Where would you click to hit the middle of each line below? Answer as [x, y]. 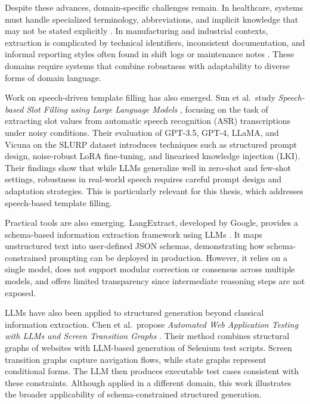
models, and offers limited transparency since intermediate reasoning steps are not [155, 281]
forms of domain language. [53, 77]
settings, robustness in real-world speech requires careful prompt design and [143, 179]
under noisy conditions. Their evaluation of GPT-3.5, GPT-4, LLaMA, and [142, 132]
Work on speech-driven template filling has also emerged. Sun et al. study [140, 97]
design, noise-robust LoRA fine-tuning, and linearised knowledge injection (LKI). [153, 156]
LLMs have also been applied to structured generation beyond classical [134, 313]
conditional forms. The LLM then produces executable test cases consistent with [152, 371]
